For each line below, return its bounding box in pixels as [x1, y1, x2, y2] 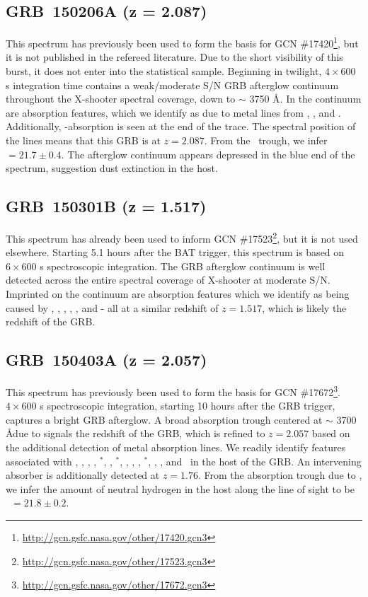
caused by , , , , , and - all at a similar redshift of [6, 300, 219, 315]
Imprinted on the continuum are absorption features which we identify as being [6, 286, 350, 301]
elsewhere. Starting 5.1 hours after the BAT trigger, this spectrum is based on [6, 245, 345, 260]
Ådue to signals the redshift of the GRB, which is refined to [6, 426, 265, 441]
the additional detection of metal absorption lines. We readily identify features [6, 440, 346, 455]
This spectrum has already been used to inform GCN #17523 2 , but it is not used [6, 229, 358, 245]
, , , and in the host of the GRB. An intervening [148, 453, 362, 468]
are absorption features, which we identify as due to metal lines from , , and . [6, 105, 341, 120]
